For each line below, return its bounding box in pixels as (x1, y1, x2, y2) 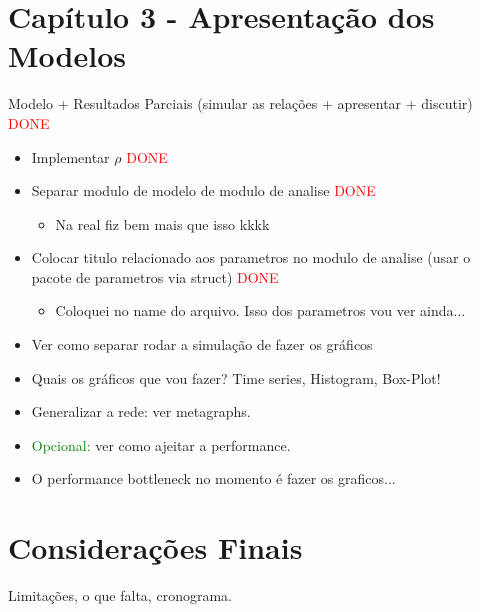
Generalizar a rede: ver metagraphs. (31, 401, 251, 422)
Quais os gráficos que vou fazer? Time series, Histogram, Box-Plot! (31, 367, 441, 388)
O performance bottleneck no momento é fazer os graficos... (31, 468, 396, 489)
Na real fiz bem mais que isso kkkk (55, 213, 270, 234)
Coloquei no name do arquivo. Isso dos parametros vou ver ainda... (55, 300, 466, 321)
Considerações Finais (8, 527, 303, 568)
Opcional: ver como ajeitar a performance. (31, 434, 291, 455)
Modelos (8, 35, 126, 76)
